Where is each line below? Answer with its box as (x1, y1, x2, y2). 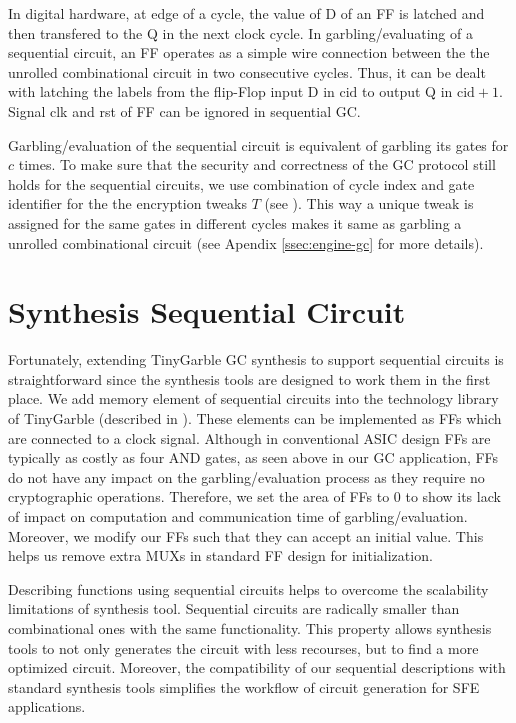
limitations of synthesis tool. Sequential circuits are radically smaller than (8, 598, 460, 619)
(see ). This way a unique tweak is (264, 193, 474, 214)
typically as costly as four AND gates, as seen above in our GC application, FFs (8, 447, 499, 468)
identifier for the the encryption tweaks (8, 193, 247, 214)
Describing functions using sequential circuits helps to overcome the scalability (8, 578, 489, 599)
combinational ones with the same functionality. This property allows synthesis (8, 617, 492, 638)
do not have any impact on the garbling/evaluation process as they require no (8, 466, 485, 487)
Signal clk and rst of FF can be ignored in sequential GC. (8, 100, 361, 121)
